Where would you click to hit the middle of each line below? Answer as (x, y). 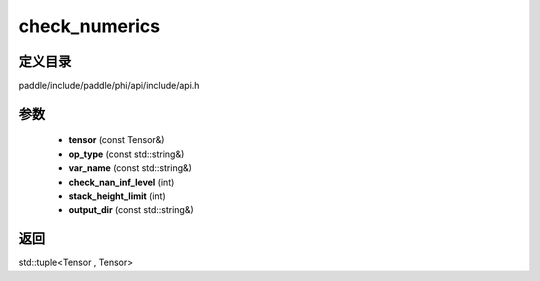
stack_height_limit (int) (117, 196)
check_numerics (89, 26)
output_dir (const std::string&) (131, 210)
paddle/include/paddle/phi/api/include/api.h (109, 86)
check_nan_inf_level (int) (121, 182)
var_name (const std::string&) (130, 168)
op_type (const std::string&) (126, 154)
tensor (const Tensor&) (116, 140)
